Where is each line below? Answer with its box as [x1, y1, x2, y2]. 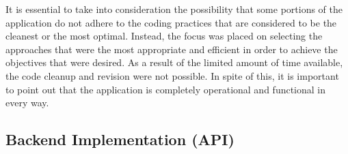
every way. [5, 95, 49, 110]
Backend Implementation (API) [5, 129, 235, 150]
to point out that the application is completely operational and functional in [5, 82, 326, 96]
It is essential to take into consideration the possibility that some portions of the [5, 2, 343, 16]
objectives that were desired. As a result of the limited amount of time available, [5, 55, 343, 70]
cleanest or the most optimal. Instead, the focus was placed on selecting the [5, 29, 323, 43]
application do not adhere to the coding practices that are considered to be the [5, 15, 337, 29]
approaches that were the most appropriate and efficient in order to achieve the [5, 42, 338, 56]
